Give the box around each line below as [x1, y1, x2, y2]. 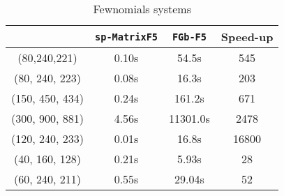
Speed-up [221, 29, 274, 45]
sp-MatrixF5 [95, 31, 158, 43]
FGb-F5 [172, 31, 207, 43]
